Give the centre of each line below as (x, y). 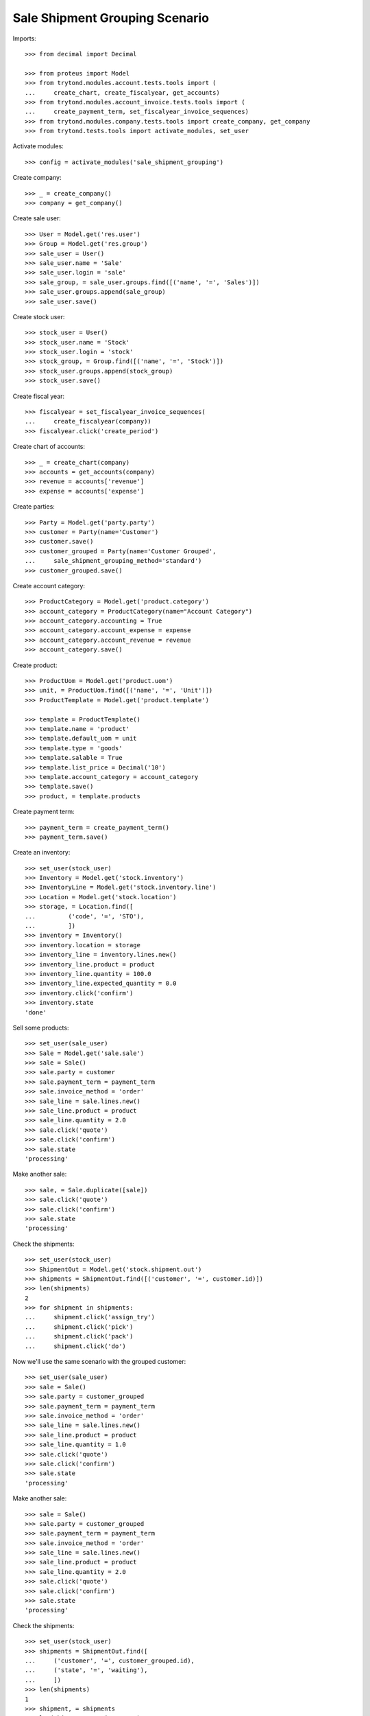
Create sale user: (37, 218)
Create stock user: (39, 316)
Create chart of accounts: (49, 447)
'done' (36, 1012)
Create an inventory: (41, 853)
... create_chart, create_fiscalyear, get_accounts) (123, 92)
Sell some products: (41, 1028)
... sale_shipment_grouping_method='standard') (113, 561)
